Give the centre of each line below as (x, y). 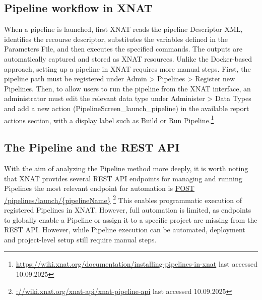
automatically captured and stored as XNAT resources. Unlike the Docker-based (128, 58)
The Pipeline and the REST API (92, 147)
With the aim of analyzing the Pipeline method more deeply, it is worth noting (126, 168)
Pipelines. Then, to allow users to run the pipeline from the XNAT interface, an (127, 88)
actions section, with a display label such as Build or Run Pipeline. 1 (109, 119)
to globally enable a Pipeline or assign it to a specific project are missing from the (131, 219)
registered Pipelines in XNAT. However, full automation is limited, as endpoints (128, 210)
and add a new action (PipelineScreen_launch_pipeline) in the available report (127, 108)
